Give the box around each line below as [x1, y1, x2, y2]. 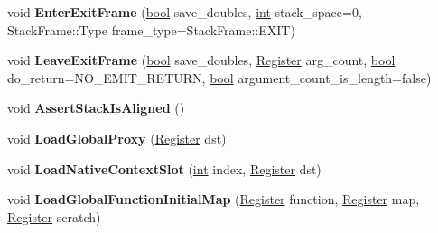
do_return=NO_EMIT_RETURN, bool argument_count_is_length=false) [7, 68, 432, 87]
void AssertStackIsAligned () [7, 98, 185, 117]
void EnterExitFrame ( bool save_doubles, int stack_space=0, [7, 3, 362, 21]
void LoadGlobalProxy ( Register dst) [7, 128, 227, 147]
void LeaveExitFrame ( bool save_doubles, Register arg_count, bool [7, 51, 396, 70]
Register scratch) [7, 207, 101, 226]
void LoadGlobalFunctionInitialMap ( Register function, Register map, [7, 190, 420, 209]
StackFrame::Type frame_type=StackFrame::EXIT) [7, 20, 295, 39]
